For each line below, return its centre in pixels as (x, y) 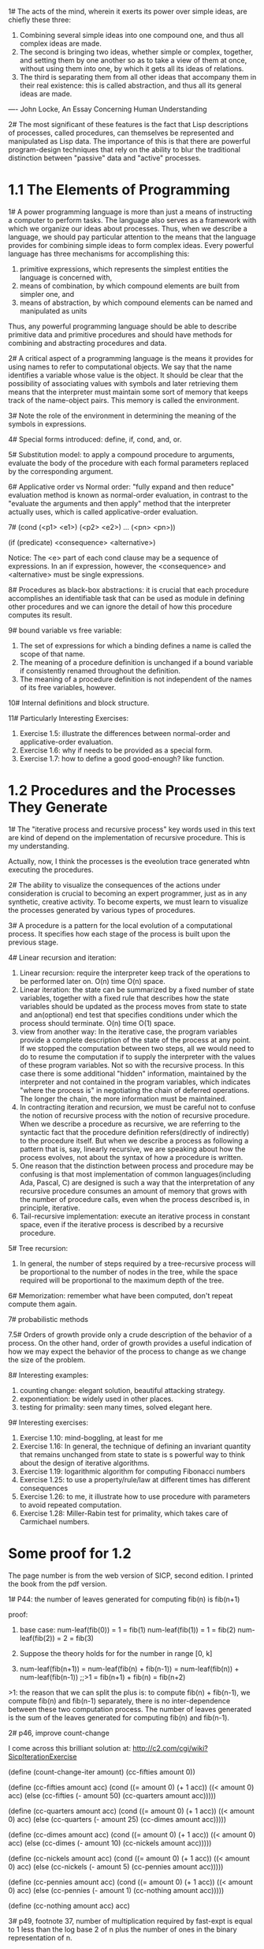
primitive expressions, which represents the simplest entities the (124, 269)
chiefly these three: (40, 20)
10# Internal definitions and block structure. (79, 703)
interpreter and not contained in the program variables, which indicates (135, 1082)
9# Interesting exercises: (48, 1422)
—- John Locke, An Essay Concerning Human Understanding (108, 109)
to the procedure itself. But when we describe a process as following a (134, 1140)
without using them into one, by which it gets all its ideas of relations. (132, 69)
